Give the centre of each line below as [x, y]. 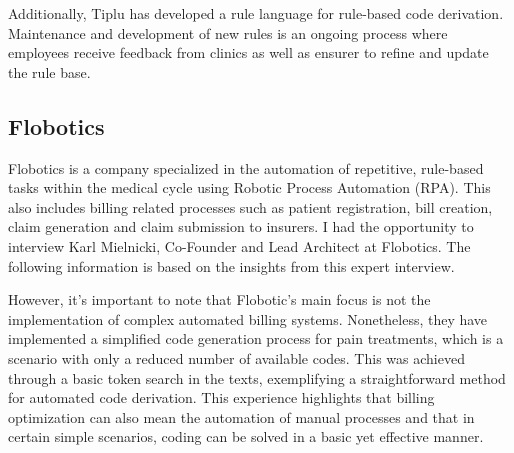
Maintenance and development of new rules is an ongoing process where [228, 32]
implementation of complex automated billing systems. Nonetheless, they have [248, 318]
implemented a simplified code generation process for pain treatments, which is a [256, 338]
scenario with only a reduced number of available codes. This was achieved [236, 357]
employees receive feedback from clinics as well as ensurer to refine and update [248, 52]
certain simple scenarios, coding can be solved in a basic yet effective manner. [246, 436]
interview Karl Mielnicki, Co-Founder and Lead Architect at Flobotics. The [239, 245]
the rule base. [49, 71]
